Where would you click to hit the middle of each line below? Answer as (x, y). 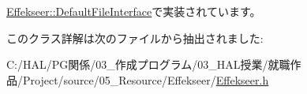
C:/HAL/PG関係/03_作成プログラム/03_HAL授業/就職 (148, 64)
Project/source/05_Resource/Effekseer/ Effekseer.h (146, 79)
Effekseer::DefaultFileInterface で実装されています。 (134, 11)
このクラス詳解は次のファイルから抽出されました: (135, 38)
